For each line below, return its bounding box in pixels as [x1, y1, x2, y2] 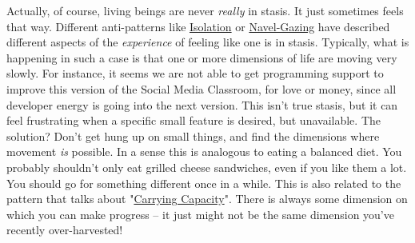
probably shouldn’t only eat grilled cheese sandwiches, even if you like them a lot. [6, 158, 407, 175]
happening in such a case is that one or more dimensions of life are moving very [6, 49, 397, 66]
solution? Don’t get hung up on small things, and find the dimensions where [6, 127, 380, 144]
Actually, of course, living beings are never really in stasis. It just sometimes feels [6, 2, 404, 18]
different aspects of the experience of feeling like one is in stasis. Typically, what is [6, 34, 409, 50]
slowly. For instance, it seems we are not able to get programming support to [6, 65, 384, 82]
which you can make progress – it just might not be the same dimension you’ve [6, 205, 394, 222]
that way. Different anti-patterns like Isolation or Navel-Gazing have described [6, 18, 390, 34]
